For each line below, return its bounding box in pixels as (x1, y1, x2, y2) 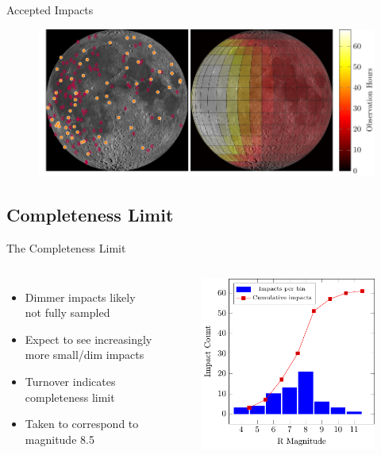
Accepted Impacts (6, 2, 94, 17)
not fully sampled (25, 304, 110, 321)
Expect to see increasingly (25, 330, 152, 347)
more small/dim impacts (25, 346, 144, 363)
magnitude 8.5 (25, 430, 94, 447)
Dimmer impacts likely (25, 288, 136, 305)
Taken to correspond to (25, 415, 139, 432)
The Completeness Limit (6, 239, 126, 256)
